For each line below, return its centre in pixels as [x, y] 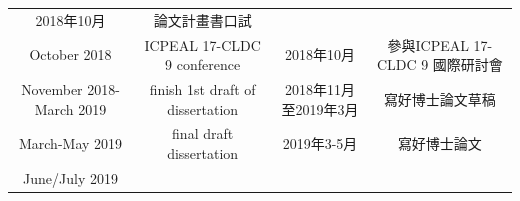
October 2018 [70, 54]
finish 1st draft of [202, 89]
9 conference [203, 64]
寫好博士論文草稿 [439, 98]
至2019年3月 [320, 108]
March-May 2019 [70, 143]
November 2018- [70, 89]
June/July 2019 [70, 177]
